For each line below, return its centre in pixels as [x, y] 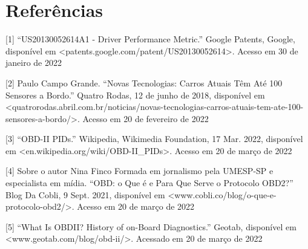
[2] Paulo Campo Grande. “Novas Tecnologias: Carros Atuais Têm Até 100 [144, 82]
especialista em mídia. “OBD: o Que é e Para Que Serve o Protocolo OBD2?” [149, 183]
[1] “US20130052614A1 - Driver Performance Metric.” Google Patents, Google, [150, 39]
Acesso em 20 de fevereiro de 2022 [146, 118]
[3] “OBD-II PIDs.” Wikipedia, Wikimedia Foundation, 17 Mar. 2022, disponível [154, 139]
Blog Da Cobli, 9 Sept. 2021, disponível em [85, 194]
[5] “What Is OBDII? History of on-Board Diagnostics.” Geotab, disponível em [151, 226]
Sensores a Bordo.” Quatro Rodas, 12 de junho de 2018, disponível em [135, 95]
